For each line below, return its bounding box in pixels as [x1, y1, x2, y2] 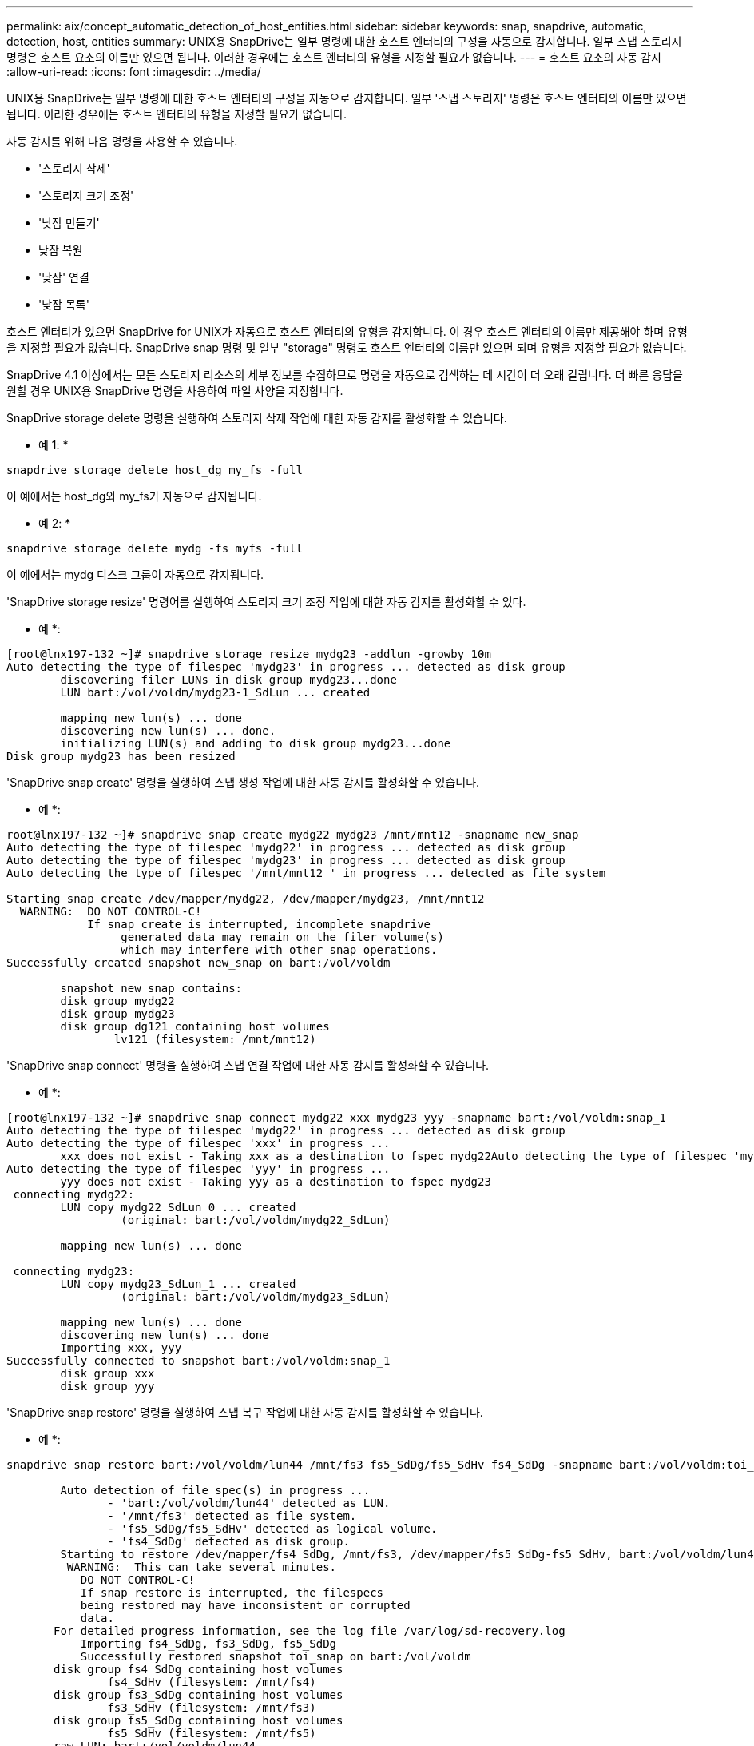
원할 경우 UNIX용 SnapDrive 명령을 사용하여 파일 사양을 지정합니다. [6, 384, 343, 397]
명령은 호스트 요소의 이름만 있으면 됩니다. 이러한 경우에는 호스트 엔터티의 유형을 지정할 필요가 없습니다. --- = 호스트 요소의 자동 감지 [6, 50, 661, 64]
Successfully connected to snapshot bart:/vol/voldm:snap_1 [6, 1354, 391, 1367]
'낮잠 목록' [38, 297, 89, 311]
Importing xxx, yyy [60, 1341, 182, 1354]
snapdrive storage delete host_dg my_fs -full [6, 464, 303, 476]
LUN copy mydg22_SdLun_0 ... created [60, 1201, 296, 1214]
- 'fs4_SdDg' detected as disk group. [107, 1535, 350, 1548]
